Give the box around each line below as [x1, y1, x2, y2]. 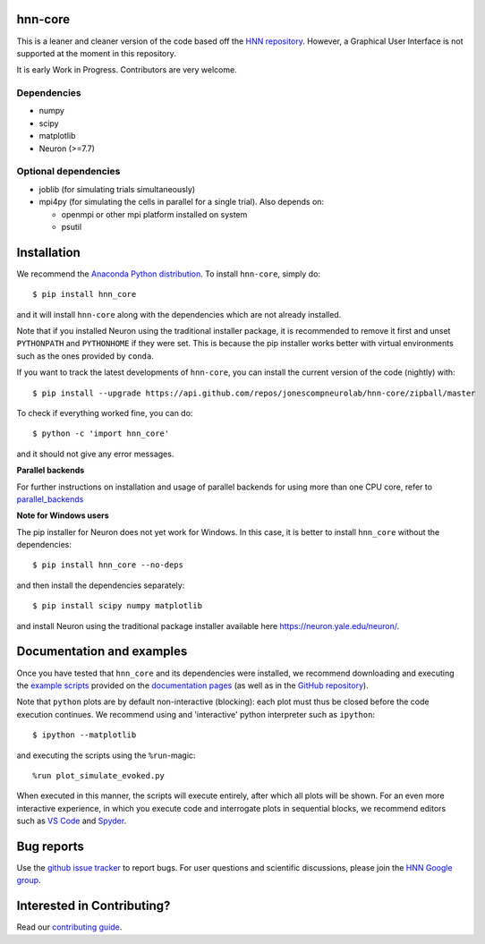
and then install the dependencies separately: [16, 580, 185, 591]
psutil [61, 221, 82, 232]
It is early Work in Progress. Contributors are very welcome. [16, 64, 237, 75]
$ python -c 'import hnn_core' [32, 429, 170, 438]
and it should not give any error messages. [16, 448, 174, 459]
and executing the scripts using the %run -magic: [16, 750, 196, 761]
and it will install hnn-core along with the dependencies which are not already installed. [16, 309, 342, 319]
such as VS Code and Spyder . [16, 815, 127, 827]
